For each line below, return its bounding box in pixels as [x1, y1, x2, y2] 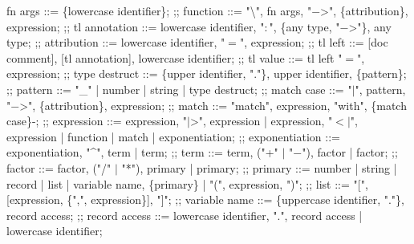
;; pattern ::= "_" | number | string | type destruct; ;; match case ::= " [6, 80, 352, 97]
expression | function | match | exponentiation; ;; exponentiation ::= [6, 128, 340, 144]
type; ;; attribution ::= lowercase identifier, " [6, 34, 225, 51]
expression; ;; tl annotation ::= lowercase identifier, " [6, 18, 265, 35]
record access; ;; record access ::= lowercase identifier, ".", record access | [6, 206, 363, 223]
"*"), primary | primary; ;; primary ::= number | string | [121, 159, 397, 176]
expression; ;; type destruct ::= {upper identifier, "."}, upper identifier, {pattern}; [6, 65, 407, 82]
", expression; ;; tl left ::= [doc [239, 34, 388, 51]
